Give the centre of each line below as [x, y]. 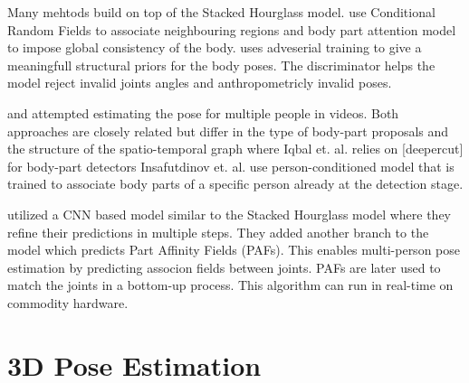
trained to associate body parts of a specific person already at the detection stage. [235, 184]
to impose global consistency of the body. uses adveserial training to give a [215, 47]
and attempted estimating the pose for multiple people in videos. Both [203, 112]
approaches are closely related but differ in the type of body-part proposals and [228, 131]
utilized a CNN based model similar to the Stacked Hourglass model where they [229, 214]
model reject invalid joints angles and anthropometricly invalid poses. [200, 83]
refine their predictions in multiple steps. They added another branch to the [218, 232]
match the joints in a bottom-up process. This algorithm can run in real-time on [230, 285]
